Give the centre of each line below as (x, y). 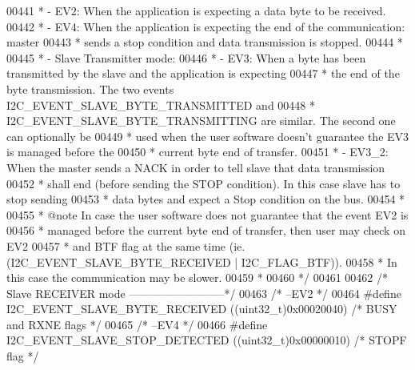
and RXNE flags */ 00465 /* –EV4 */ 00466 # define (137, 324)
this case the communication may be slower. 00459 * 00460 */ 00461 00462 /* (197, 277)
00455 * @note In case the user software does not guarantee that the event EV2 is (207, 214)
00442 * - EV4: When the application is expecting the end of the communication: (206, 26)
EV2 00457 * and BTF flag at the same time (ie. (126, 245)
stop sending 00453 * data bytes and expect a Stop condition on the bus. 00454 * (206, 199)
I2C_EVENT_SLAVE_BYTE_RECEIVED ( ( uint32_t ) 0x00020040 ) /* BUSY (202, 309)
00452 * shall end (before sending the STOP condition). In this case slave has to (204, 183)
